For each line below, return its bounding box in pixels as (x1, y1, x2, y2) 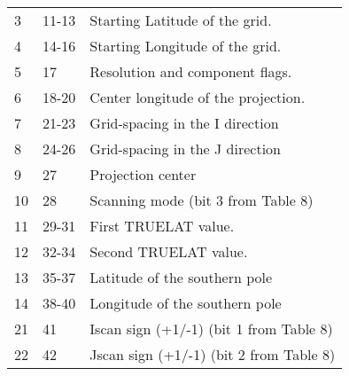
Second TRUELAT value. (89, 241, 248, 262)
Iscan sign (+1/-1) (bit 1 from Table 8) (89, 318, 333, 339)
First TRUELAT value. (89, 215, 235, 236)
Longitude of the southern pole (89, 293, 282, 313)
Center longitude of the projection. (89, 87, 306, 107)
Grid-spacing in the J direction (89, 138, 281, 159)
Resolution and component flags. (89, 61, 292, 82)
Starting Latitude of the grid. (89, 10, 272, 30)
